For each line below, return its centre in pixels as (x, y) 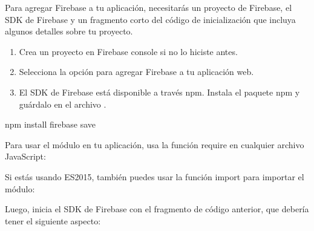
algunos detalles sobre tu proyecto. (69, 31)
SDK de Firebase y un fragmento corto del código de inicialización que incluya (150, 19)
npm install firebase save (50, 124)
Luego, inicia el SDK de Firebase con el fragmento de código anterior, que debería (157, 209)
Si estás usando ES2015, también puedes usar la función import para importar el (155, 176)
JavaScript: (25, 156)
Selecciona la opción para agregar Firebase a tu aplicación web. (136, 72)
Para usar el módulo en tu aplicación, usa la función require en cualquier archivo (155, 144)
